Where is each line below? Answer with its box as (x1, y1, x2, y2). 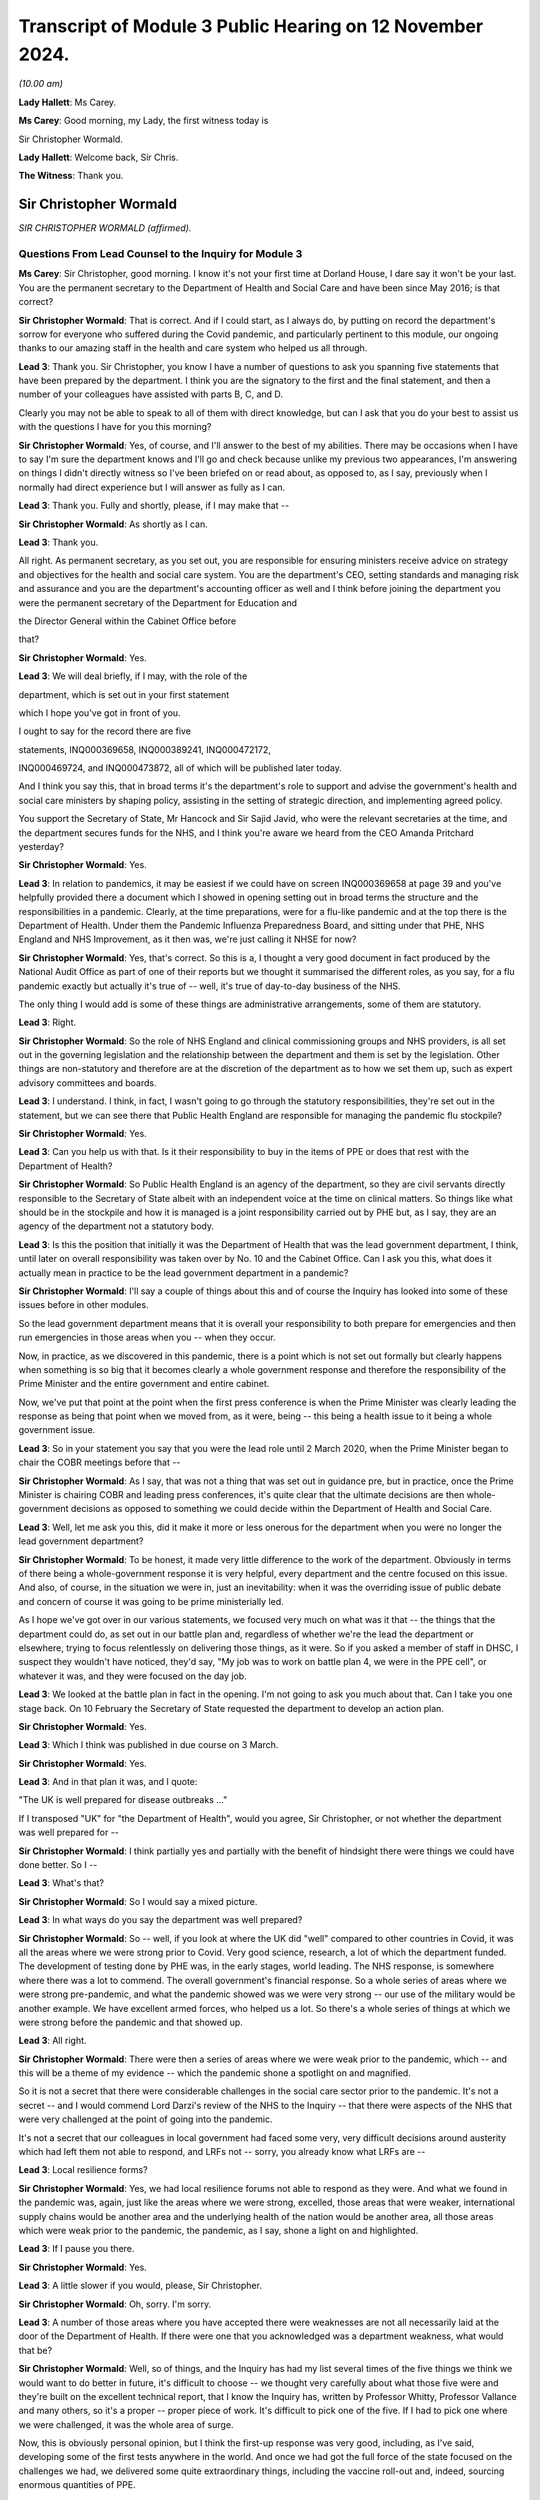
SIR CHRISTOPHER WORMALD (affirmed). (18, 222, 192, 234)
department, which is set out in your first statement (18, 688, 230, 700)
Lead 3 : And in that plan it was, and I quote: (18, 1776, 198, 1788)
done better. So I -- (18, 1859, 98, 1871)
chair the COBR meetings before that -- (18, 1456, 181, 1469)
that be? (18, 2344, 53, 2356)
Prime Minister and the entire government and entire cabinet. (18, 1378, 270, 1390)
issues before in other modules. (18, 1299, 149, 1311)
